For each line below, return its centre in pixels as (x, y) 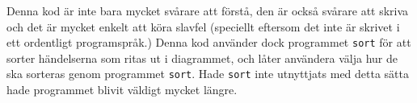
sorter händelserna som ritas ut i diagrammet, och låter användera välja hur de (202, 58)
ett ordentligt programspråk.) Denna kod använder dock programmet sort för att (209, 42)
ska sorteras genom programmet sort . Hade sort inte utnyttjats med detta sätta (208, 74)
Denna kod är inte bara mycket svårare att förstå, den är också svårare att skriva (208, 10)
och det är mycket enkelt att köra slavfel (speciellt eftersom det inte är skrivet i (203, 26)
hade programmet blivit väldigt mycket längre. (122, 90)
